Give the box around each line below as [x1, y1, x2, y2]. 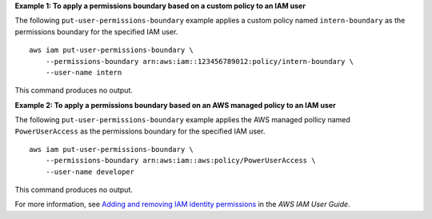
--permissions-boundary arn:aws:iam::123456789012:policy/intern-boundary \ [45, 57, 354, 66]
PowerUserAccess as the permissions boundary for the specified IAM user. [14, 126, 266, 136]
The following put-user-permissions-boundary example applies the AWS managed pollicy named [14, 115, 351, 125]
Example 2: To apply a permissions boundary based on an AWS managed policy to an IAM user [14, 100, 336, 109]
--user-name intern [45, 68, 122, 77]
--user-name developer [45, 167, 135, 176]
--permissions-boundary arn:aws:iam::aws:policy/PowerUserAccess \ [45, 156, 316, 165]
